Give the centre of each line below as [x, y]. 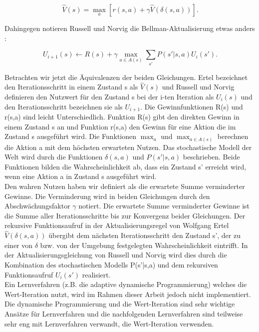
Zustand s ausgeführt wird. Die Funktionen [71, 136]
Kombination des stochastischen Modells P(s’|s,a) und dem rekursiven [111, 265]
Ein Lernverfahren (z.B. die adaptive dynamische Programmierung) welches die [126, 284]
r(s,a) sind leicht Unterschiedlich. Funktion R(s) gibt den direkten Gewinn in [122, 116]
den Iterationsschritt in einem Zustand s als [71, 87]
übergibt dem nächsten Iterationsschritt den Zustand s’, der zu [144, 235]
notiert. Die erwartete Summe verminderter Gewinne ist [164, 206]
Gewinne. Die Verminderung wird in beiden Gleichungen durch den [107, 196]
